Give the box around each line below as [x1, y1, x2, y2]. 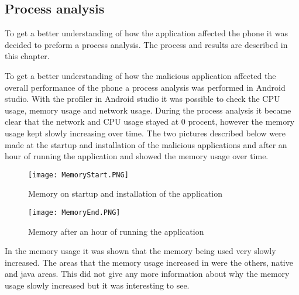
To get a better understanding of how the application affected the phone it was [5, 27, 288, 39]
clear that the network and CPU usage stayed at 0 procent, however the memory [5, 115, 295, 128]
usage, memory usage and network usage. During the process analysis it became [5, 104, 291, 116]
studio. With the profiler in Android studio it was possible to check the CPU [5, 92, 280, 105]
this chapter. [5, 50, 50, 62]
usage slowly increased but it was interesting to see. [5, 279, 190, 291]
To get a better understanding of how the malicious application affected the [5, 69, 276, 81]
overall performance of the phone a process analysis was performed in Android [5, 81, 286, 93]
